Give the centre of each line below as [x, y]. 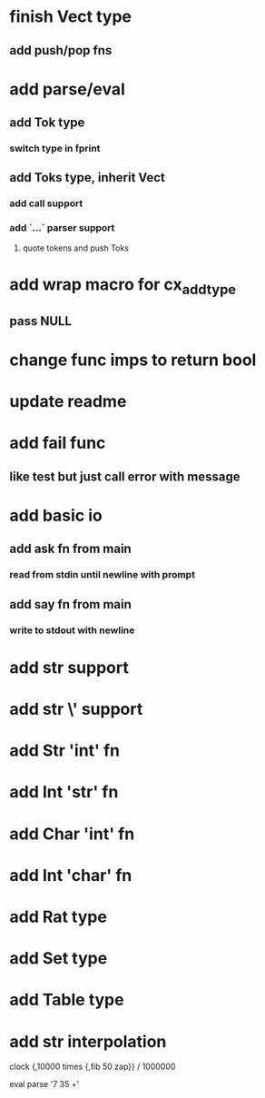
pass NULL [41, 321]
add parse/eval [67, 89]
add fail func [58, 443]
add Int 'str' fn [64, 792]
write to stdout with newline [72, 630]
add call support [46, 203]
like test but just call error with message [125, 476]
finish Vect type [71, 17]
